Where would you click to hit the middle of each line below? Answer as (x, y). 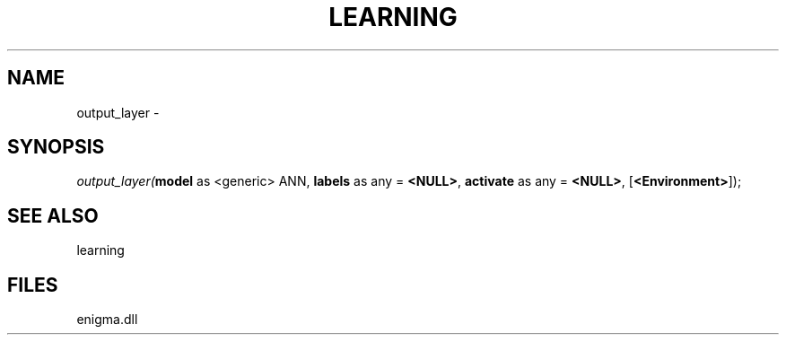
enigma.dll (107, 320)
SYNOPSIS (56, 147)
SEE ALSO (53, 215)
